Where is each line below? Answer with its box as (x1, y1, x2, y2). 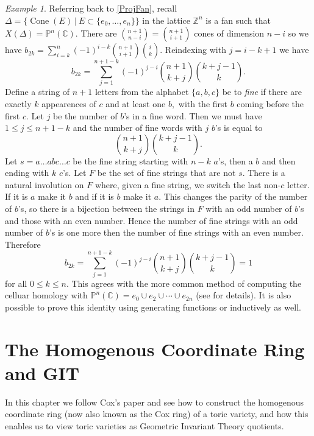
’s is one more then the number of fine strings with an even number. (49, 226, 304, 239)
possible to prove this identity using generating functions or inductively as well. (5, 300, 301, 313)
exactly (5, 97, 32, 110)
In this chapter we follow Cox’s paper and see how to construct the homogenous (5, 395, 304, 408)
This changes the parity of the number (163, 190, 308, 203)
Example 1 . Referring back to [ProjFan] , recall (5, 2, 177, 14)
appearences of (41, 97, 96, 110)
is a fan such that (205, 13, 271, 26)
